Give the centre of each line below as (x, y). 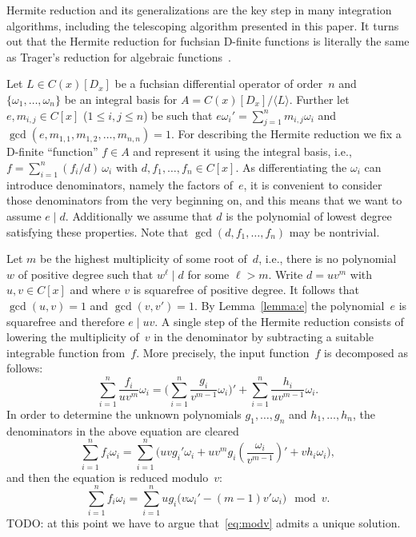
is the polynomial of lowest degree (309, 215)
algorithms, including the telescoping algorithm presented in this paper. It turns (203, 25)
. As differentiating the (291, 167)
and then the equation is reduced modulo (108, 477)
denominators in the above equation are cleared (123, 430)
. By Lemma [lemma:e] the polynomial (289, 305)
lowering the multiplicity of (73, 337)
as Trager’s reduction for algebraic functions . (119, 56)
